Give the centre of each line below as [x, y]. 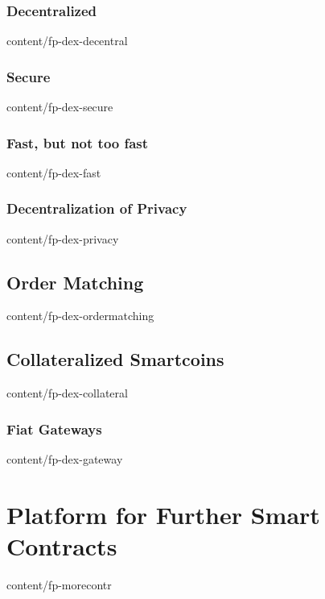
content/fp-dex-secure [60, 107]
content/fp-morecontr [59, 584]
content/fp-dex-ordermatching [80, 316]
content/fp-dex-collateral [67, 393]
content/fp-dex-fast [54, 172]
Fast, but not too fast [78, 142]
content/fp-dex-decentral [67, 41]
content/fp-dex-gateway [65, 459]
